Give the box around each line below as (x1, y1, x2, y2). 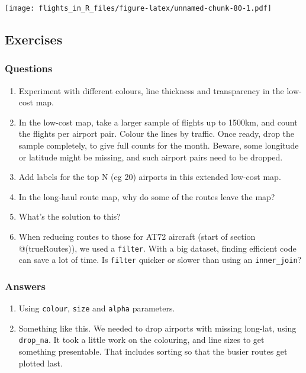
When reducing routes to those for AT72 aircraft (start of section (18, 230, 256, 242)
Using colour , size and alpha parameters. (18, 302, 175, 314)
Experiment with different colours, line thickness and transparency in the (18, 84, 284, 97)
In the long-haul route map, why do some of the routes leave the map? (18, 190, 275, 202)
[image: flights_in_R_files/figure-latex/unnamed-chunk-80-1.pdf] (5, 4, 272, 12)
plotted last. (18, 356, 63, 369)
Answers (5, 278, 46, 293)
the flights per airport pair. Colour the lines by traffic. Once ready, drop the (18, 127, 295, 140)
